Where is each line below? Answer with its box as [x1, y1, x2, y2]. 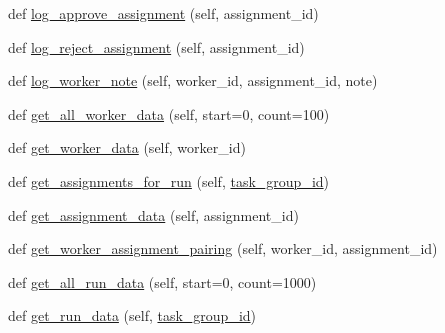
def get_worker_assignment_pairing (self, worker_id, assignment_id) [8, 238, 438, 259]
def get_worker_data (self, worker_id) [8, 137, 246, 158]
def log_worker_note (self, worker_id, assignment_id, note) [8, 70, 378, 91]
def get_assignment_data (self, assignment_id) [8, 204, 299, 225]
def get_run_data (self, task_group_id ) [8, 305, 257, 326]
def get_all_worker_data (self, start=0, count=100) [8, 103, 330, 124]
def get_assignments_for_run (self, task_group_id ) [8, 170, 330, 191]
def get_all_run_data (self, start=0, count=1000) [8, 271, 317, 292]
